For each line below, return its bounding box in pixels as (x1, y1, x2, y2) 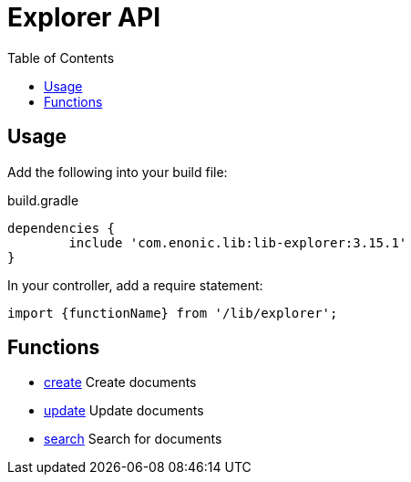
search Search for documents (44, 431, 222, 447)
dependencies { (7, 220, 116, 236)
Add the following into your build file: (7, 163, 228, 180)
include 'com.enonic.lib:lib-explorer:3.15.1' (68, 235, 407, 250)
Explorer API (7, 2, 160, 33)
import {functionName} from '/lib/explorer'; (7, 305, 338, 320)
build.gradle (7, 192, 79, 208)
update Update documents (44, 403, 204, 419)
